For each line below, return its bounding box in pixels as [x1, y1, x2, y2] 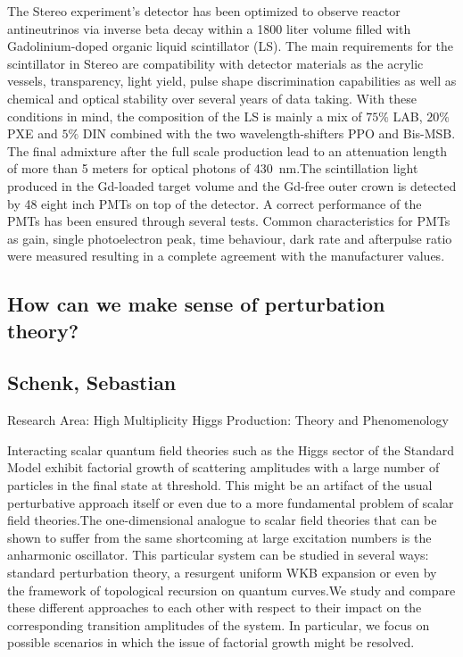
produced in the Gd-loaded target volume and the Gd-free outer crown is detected [7, 176, 457, 195]
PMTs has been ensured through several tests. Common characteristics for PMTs [7, 212, 451, 230]
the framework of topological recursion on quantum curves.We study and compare [7, 580, 456, 599]
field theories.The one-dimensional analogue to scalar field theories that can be [7, 511, 437, 529]
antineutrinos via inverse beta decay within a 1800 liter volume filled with [7, 19, 411, 37]
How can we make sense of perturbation [7, 290, 385, 318]
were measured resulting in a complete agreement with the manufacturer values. [7, 246, 445, 265]
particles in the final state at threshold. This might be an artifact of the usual [7, 476, 433, 495]
